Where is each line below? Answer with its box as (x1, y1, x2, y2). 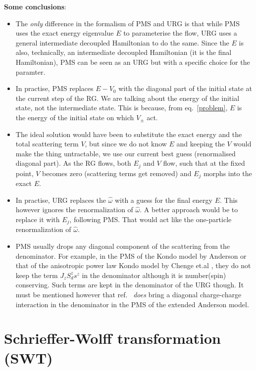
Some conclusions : (4, 1, 66, 11)
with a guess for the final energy (114, 194, 212, 205)
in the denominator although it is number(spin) (82, 270, 226, 280)
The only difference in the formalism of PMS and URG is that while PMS (15, 18, 240, 28)
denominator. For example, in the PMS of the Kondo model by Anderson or (15, 250, 247, 261)
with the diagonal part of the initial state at (118, 83, 252, 93)
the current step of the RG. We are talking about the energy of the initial (15, 93, 240, 103)
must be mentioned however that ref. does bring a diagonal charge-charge (15, 289, 242, 300)
